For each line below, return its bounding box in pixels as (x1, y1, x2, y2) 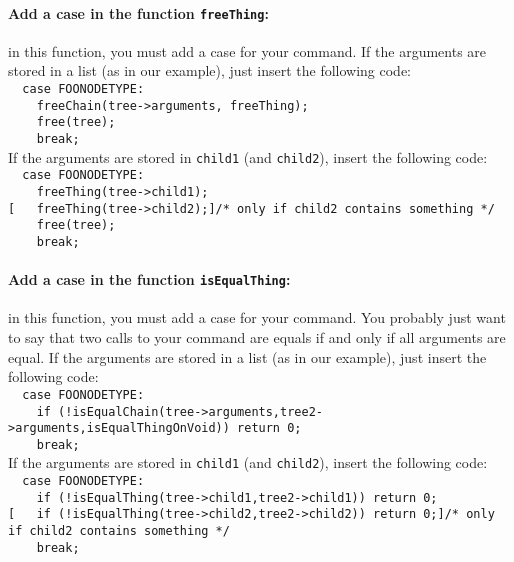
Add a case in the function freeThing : (8, 2, 269, 23)
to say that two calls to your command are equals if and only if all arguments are (8, 327, 506, 348)
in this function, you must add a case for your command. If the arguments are (8, 40, 487, 61)
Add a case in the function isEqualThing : (8, 269, 291, 290)
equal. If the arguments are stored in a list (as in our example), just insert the (8, 346, 487, 367)
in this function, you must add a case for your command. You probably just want (8, 307, 506, 328)
